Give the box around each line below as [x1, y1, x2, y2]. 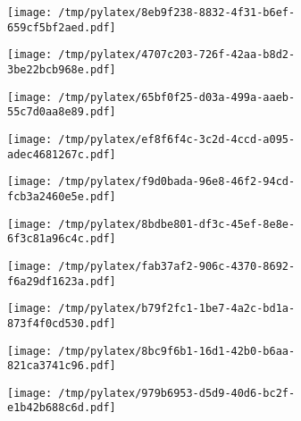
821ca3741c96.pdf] [7, 359, 116, 373]
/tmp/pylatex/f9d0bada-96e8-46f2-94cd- [58, 175, 296, 189]
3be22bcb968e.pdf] [7, 63, 116, 76]
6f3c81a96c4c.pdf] [7, 232, 116, 246]
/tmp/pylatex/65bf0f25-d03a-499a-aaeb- [58, 90, 296, 104]
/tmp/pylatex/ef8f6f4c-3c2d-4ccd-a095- [58, 132, 296, 146]
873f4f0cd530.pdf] [7, 316, 116, 330]
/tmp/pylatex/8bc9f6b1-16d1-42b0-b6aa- [58, 344, 296, 358]
